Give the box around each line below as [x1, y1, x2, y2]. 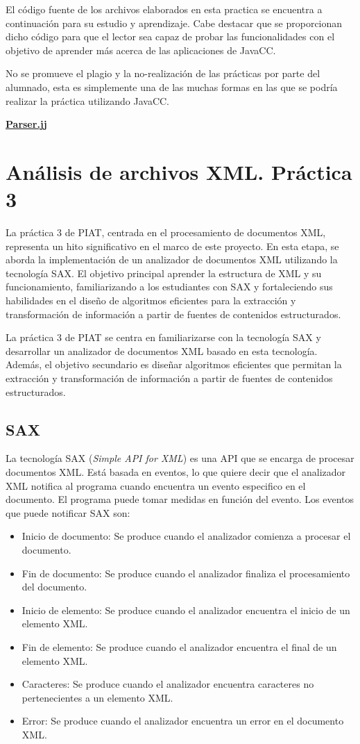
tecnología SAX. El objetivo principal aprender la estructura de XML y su [6, 265, 322, 280]
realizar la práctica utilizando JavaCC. [6, 93, 169, 108]
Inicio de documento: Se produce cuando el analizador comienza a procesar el [22, 529, 351, 543]
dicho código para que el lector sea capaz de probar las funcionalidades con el [6, 29, 335, 44]
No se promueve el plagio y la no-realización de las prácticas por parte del [6, 66, 320, 81]
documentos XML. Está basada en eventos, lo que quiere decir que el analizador [6, 464, 346, 479]
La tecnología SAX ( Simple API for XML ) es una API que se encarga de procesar [6, 451, 354, 465]
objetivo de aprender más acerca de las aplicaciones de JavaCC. [6, 42, 276, 57]
